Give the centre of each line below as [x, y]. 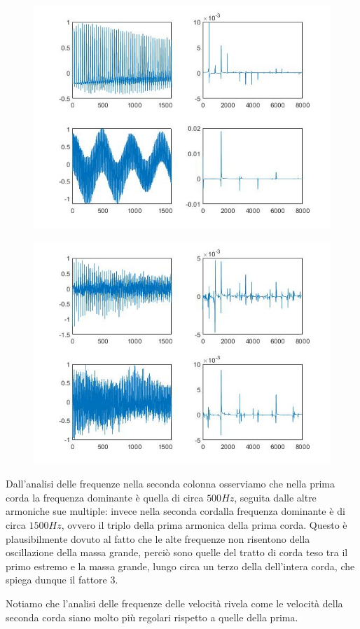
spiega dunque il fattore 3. [62, 580]
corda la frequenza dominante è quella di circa [105, 497]
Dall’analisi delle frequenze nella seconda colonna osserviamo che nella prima [170, 484]
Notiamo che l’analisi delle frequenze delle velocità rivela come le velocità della [174, 603]
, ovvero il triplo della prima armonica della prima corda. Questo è [204, 524]
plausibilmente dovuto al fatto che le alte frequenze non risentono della [158, 538]
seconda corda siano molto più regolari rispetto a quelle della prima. [152, 617]
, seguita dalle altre [275, 497]
